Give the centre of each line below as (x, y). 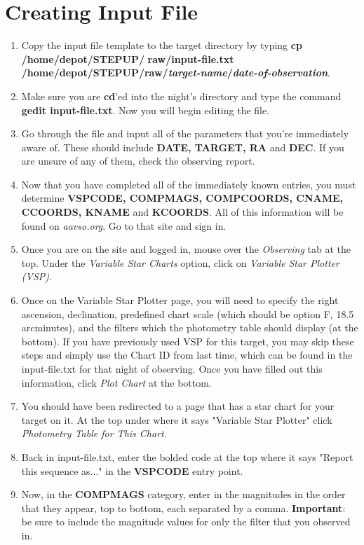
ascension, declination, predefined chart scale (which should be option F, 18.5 (188, 313)
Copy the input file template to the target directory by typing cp (162, 45)
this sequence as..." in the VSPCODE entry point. (132, 470)
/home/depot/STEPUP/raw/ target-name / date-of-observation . (176, 73)
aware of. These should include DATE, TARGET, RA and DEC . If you (183, 147)
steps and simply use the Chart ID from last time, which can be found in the (187, 355)
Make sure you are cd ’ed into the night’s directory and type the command (181, 96)
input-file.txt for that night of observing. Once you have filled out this (172, 368)
